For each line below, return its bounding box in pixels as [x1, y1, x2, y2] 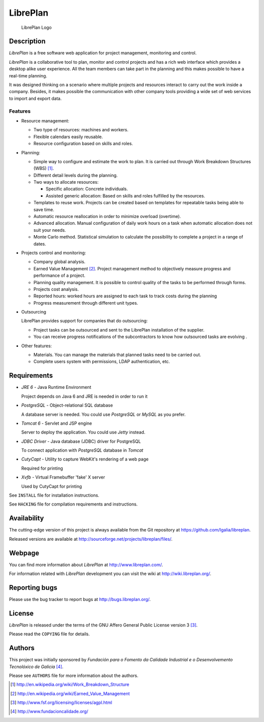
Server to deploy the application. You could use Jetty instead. [21, 429, 146, 435]
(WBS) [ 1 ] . [33, 166, 54, 171]
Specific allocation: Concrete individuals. [45, 186, 128, 192]
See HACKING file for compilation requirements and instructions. [9, 501, 138, 507]
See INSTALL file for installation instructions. [9, 492, 100, 498]
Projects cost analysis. [33, 286, 79, 292]
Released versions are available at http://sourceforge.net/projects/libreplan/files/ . [9, 536, 173, 542]
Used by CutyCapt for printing [21, 483, 82, 489]
